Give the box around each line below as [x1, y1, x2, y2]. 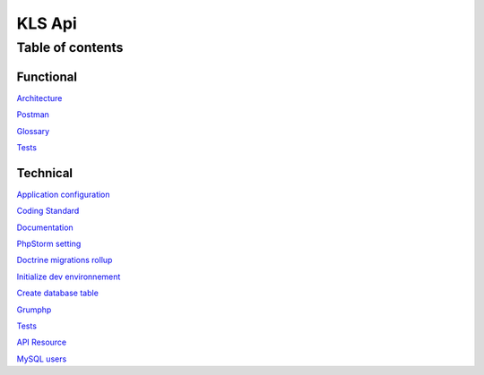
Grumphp [16, 304, 52, 315]
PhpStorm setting [16, 238, 82, 249]
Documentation [16, 222, 73, 233]
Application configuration [16, 189, 111, 200]
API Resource [16, 337, 67, 348]
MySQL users [16, 354, 67, 364]
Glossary [16, 125, 50, 136]
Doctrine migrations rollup [16, 255, 113, 266]
